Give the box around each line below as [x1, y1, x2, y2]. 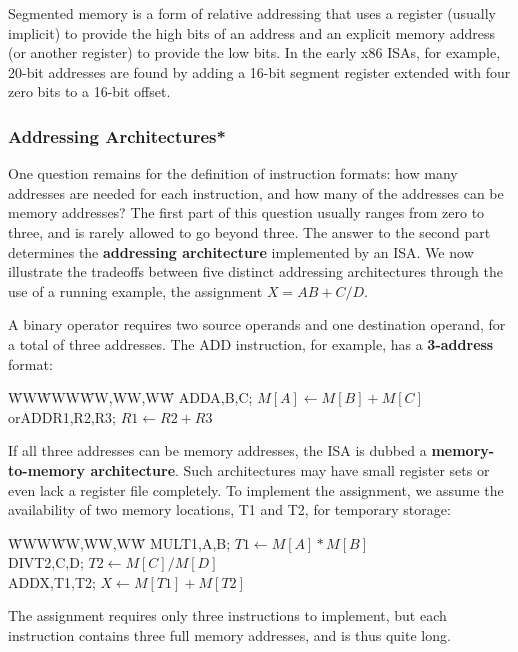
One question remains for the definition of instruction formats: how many [8, 163, 458, 184]
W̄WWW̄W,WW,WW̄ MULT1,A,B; [8, 532, 231, 553]
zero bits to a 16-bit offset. [8, 81, 171, 102]
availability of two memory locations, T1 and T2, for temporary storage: [8, 499, 451, 520]
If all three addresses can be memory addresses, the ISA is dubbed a [8, 440, 427, 461]
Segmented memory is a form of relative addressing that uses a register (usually [8, 3, 497, 23]
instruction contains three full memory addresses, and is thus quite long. [8, 625, 451, 646]
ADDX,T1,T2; [8, 571, 96, 592]
